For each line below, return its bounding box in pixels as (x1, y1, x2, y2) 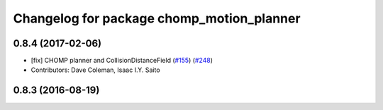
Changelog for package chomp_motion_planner (13, 11, 301, 26)
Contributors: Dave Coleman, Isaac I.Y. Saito (30, 66, 160, 74)
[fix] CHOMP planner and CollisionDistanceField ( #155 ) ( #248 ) (30, 56, 213, 65)
